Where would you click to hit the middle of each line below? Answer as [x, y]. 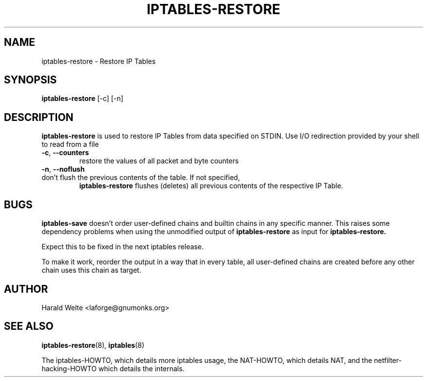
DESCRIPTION [39, 117]
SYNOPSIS [30, 80]
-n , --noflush [63, 169]
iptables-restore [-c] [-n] [82, 99]
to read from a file [70, 144]
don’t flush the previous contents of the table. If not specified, [141, 178]
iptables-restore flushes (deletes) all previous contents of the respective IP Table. [211, 186]
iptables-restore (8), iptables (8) [93, 345]
